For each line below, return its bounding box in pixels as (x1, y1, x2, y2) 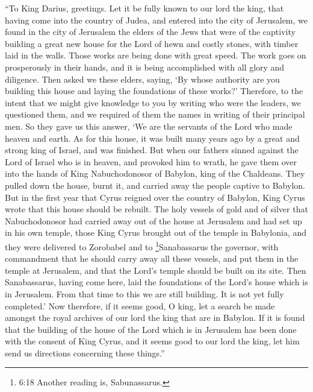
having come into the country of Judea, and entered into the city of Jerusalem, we (5, 13, 308, 26)
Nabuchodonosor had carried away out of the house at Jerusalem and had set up (5, 214, 302, 227)
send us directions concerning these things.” (5, 346, 165, 359)
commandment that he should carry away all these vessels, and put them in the (5, 252, 299, 265)
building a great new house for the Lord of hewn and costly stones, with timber (5, 37, 299, 49)
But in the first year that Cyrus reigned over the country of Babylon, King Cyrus (5, 191, 305, 203)
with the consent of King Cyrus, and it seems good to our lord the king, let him (5, 335, 300, 347)
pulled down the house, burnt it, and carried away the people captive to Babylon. (5, 179, 305, 191)
